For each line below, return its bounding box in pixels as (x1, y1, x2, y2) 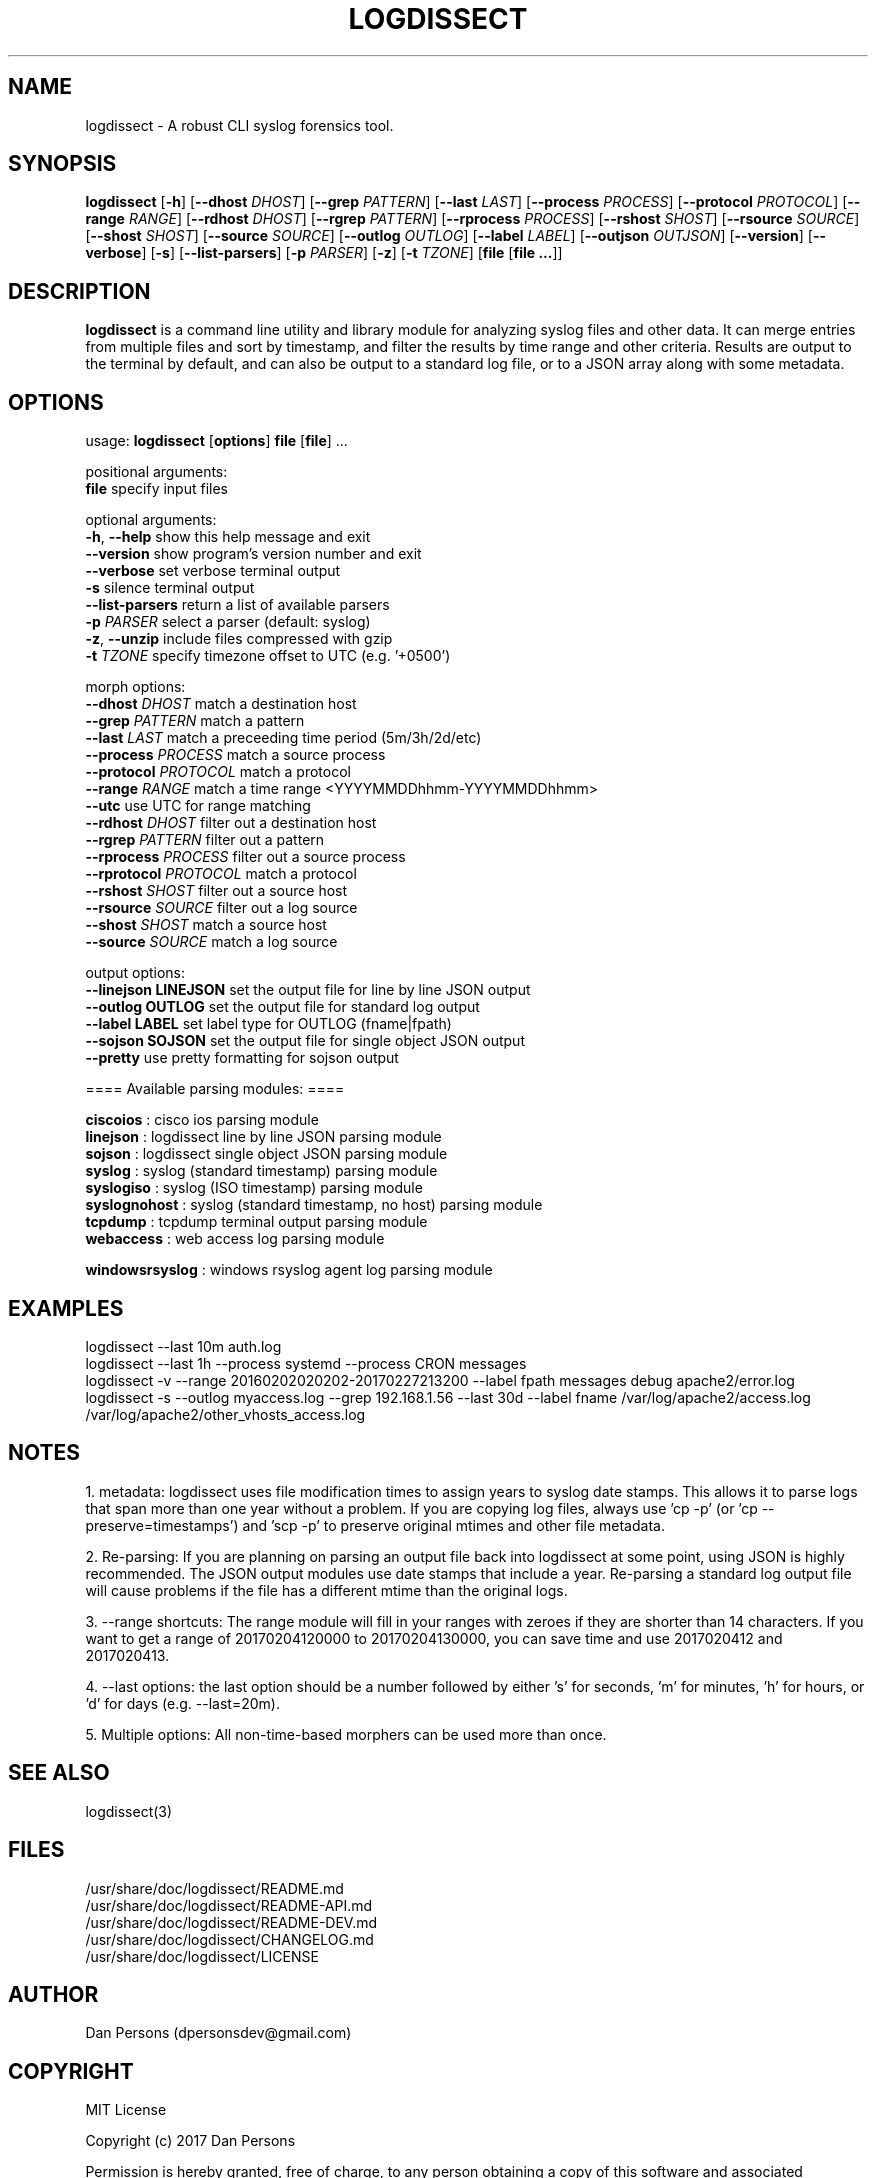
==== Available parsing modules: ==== (85, 1080, 345, 1098)
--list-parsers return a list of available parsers (85, 596, 390, 614)
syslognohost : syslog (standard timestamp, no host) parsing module (85, 1196, 543, 1214)
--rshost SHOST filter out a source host (85, 882, 348, 900)
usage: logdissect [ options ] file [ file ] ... (85, 432, 348, 450)
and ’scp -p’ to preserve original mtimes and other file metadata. (242, 1516, 665, 1534)
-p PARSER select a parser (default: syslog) (85, 613, 371, 631)
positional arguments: (85, 463, 228, 481)
